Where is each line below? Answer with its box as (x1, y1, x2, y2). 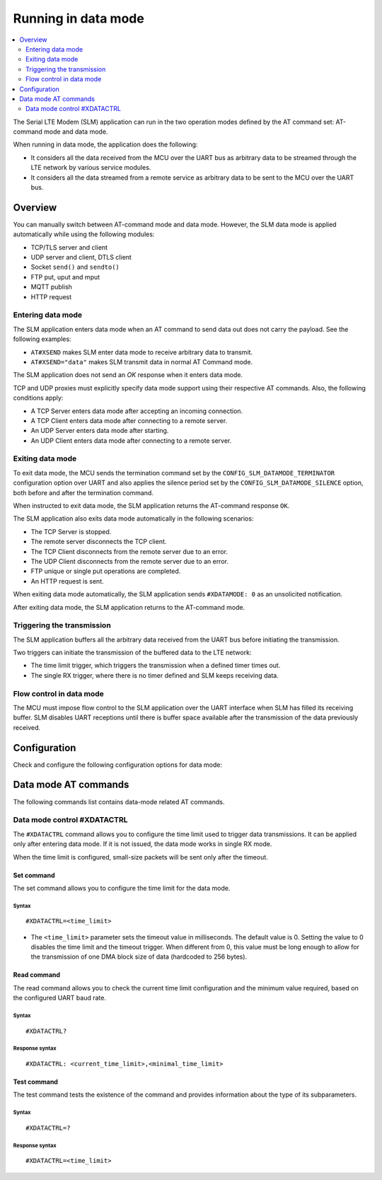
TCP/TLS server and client (30, 243, 108, 251)
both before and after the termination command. (13, 488, 154, 497)
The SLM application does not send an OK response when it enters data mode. (13, 371, 243, 379)
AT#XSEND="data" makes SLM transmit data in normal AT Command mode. (30, 357, 253, 366)
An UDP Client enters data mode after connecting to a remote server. (30, 436, 232, 445)
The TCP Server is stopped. (30, 527, 112, 536)
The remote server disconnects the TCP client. (30, 538, 167, 546)
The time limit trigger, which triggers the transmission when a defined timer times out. (30, 661, 281, 670)
